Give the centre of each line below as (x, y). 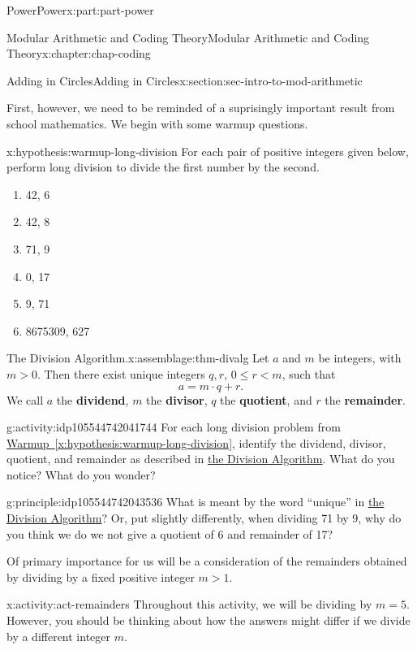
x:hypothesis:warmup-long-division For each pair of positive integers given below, (208, 151)
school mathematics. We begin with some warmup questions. (157, 123)
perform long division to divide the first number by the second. (163, 167)
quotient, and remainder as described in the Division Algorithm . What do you (201, 459)
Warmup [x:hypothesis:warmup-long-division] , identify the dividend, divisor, (196, 442)
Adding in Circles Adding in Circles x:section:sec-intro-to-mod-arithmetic (185, 80)
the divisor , (177, 399)
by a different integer (59, 636)
